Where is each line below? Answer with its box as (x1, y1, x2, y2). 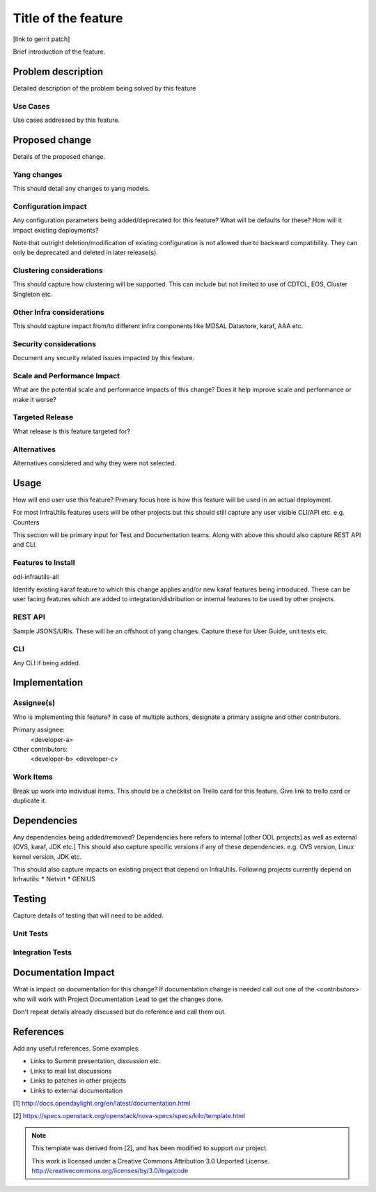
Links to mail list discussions (30, 1067, 112, 1075)
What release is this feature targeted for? (13, 427, 130, 435)
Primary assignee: (13, 725, 65, 734)
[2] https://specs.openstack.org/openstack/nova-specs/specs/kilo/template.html (13, 1112, 246, 1120)
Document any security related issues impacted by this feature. (13, 354, 195, 362)
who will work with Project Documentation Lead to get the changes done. (13, 995, 224, 1003)
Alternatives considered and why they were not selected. (13, 458, 177, 467)
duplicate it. (13, 796, 47, 805)
